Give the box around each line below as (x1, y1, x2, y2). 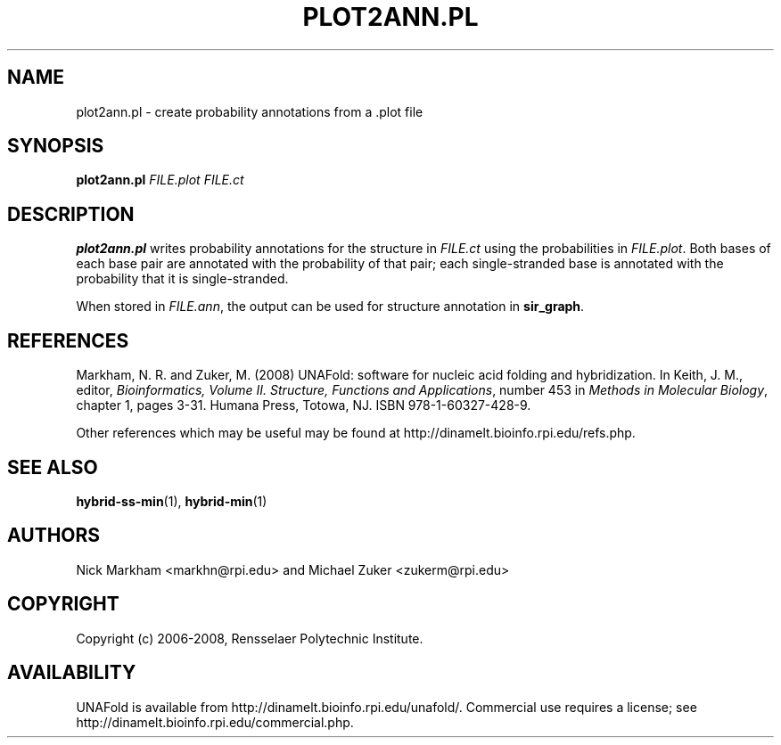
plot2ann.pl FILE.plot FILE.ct (76, 172, 244, 188)
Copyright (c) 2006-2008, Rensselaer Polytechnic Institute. (76, 630, 423, 646)
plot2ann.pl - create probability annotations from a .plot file (76, 103, 423, 119)
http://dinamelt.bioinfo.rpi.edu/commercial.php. (76, 714, 354, 730)
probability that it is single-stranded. (76, 271, 289, 287)
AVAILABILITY (7, 661, 136, 684)
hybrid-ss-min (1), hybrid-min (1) (76, 493, 267, 509)
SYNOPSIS (7, 135, 104, 158)
